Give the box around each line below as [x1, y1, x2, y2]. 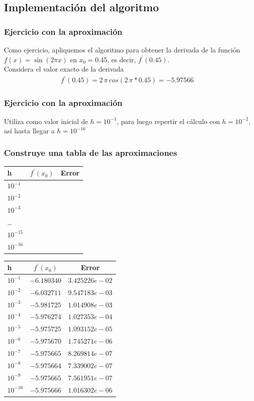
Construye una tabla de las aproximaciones [4, 146, 177, 158]
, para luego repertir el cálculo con [116, 116, 220, 126]
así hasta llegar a [4, 125, 55, 136]
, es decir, [107, 54, 136, 64]
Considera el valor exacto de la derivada [4, 64, 124, 74]
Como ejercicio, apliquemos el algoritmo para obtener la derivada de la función [4, 45, 240, 54]
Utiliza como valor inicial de [4, 116, 88, 126]
